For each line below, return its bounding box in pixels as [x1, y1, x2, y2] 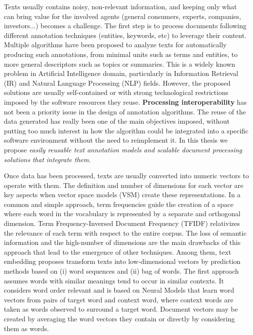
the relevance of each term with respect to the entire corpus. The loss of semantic [4, 227, 247, 238]
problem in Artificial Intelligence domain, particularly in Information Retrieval [4, 68, 238, 78]
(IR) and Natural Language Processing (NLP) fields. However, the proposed [4, 77, 231, 88]
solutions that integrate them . [4, 154, 91, 164]
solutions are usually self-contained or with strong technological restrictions [4, 87, 229, 97]
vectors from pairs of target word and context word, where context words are [4, 294, 234, 304]
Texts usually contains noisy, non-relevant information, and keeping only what [4, 1, 237, 11]
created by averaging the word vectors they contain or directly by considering [4, 314, 235, 323]
